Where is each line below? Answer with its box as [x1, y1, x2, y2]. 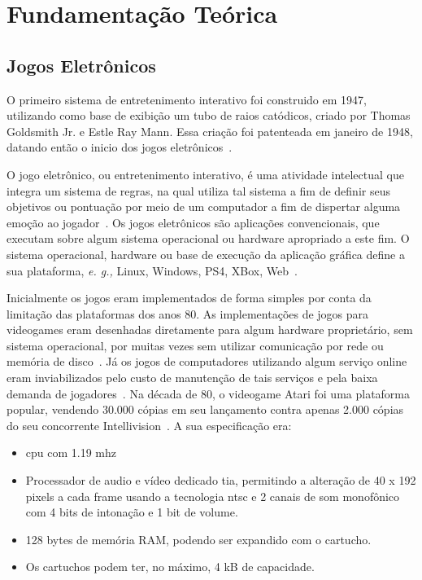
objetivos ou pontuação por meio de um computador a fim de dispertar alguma [7, 198, 401, 215]
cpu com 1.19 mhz [25, 444, 117, 461]
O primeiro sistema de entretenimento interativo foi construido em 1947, [7, 90, 367, 108]
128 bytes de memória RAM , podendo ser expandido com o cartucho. [25, 530, 372, 547]
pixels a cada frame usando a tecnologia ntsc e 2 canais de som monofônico [25, 487, 400, 504]
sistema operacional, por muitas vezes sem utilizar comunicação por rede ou [7, 336, 384, 354]
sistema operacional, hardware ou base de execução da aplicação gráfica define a [7, 245, 405, 262]
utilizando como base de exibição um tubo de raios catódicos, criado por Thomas [7, 107, 411, 124]
